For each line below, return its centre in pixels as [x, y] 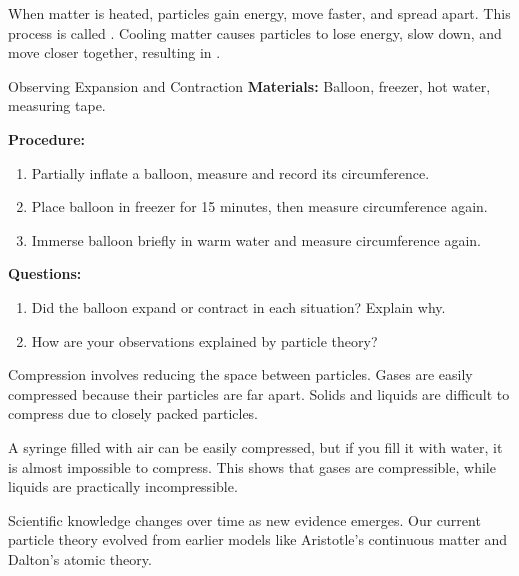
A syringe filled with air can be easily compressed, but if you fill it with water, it [255, 446]
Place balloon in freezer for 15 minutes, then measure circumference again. [259, 206]
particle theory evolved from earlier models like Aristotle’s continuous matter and [258, 539]
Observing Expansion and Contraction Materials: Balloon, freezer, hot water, [249, 85]
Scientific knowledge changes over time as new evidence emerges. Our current [244, 519]
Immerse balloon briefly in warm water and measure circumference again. [256, 239]
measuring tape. [57, 105]
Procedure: [47, 138]
